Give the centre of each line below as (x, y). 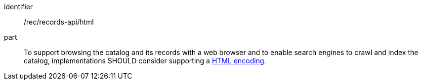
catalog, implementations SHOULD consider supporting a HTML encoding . (145, 61)
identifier (19, 7)
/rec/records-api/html (59, 22)
